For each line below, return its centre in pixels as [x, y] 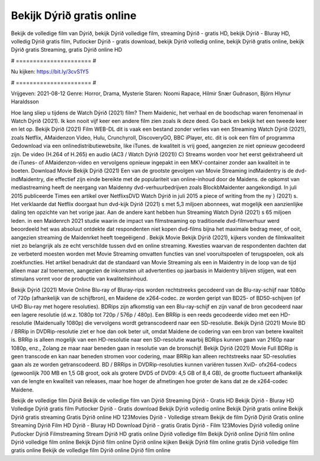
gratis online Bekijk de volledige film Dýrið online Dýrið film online [91, 450]
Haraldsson [25, 102]
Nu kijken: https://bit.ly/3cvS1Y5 [50, 72]
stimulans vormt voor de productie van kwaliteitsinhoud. [79, 279]
